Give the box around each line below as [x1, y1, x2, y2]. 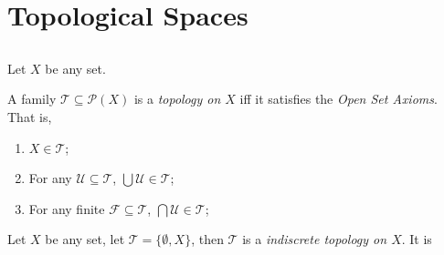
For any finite [28, 199, 105, 218]
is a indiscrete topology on [242, 229, 387, 249]
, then [191, 229, 224, 249]
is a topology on [133, 89, 221, 108]
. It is [401, 229, 432, 249]
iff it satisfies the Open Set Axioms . [239, 89, 438, 108]
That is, [7, 107, 52, 126]
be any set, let [45, 229, 125, 249]
